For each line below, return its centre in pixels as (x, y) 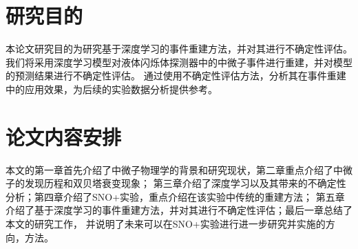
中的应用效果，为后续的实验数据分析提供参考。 (112, 89)
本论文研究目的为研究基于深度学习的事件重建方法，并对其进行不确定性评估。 (179, 49)
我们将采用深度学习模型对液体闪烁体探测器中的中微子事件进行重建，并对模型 (179, 62)
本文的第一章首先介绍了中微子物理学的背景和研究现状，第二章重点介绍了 (169, 169)
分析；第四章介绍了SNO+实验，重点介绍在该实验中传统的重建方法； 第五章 (175, 196)
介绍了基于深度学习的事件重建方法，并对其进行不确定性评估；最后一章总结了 (179, 210)
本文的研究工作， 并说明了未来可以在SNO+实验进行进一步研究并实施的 (166, 223)
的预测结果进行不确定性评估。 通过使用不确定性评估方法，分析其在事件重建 (176, 76)
